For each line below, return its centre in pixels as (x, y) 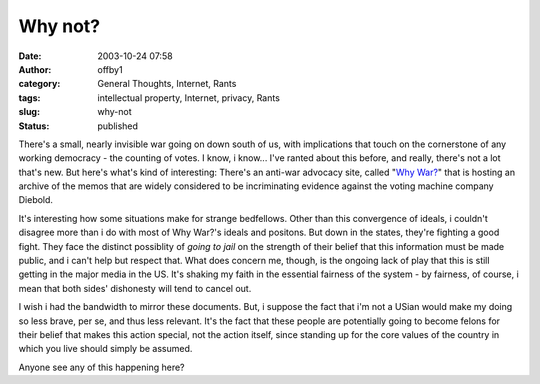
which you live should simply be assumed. (105, 349)
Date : (30, 56)
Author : (35, 69)
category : (39, 84)
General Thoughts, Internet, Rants (167, 84)
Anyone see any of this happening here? (101, 367)
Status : (34, 126)
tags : (29, 97)
